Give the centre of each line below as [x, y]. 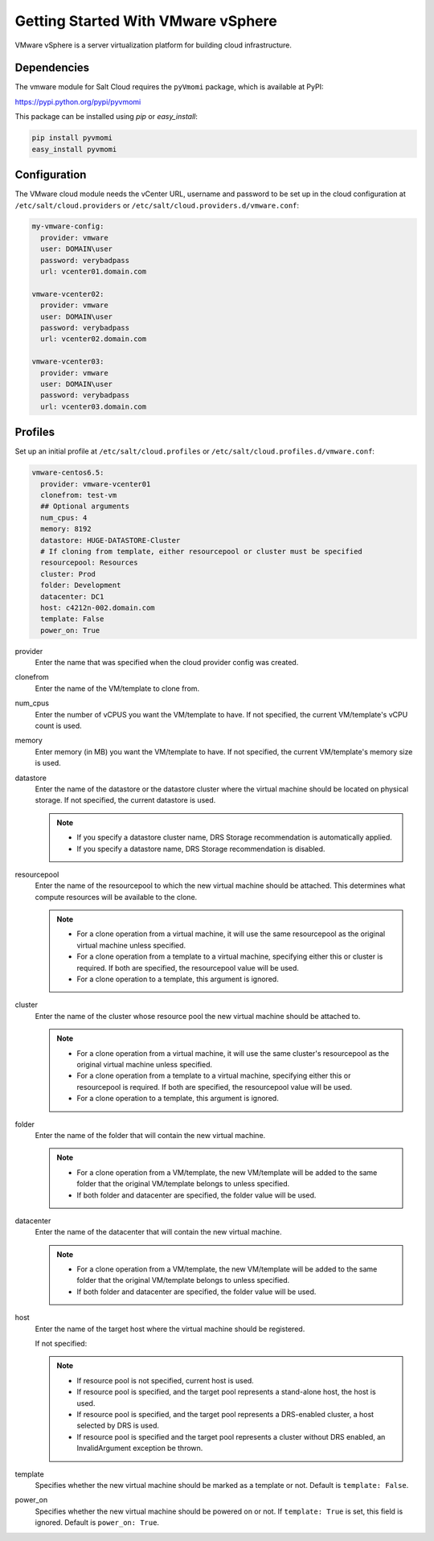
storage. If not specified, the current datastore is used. [125, 800]
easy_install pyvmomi [74, 149]
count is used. [58, 726]
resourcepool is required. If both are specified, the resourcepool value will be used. [215, 1087]
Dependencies [52, 68]
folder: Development [81, 586]
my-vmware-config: [68, 226]
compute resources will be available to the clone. [116, 897]
